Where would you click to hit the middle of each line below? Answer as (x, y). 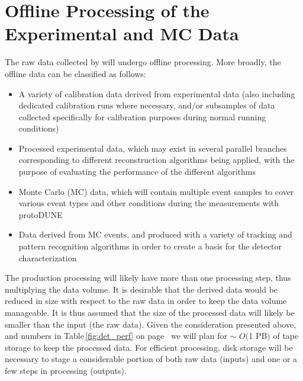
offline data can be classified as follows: (75, 73)
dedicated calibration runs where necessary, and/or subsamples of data (147, 105)
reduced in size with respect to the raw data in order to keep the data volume (146, 301)
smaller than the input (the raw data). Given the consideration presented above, (151, 324)
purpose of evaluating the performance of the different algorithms (137, 172)
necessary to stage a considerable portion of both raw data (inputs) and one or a (151, 359)
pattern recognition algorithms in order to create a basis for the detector (150, 246)
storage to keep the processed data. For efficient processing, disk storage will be (149, 347)
